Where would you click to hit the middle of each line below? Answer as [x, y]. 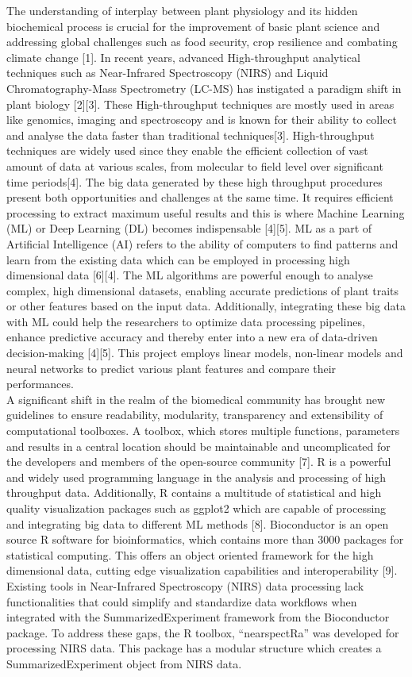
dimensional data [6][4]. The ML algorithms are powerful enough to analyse [190, 275]
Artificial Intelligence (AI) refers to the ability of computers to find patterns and [202, 243]
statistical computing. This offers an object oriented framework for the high [190, 554]
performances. [40, 384]
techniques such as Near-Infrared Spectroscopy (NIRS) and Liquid [167, 73]
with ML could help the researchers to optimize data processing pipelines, [186, 321]
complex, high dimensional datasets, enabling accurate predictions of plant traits [203, 290]
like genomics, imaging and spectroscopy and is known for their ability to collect [202, 119]
